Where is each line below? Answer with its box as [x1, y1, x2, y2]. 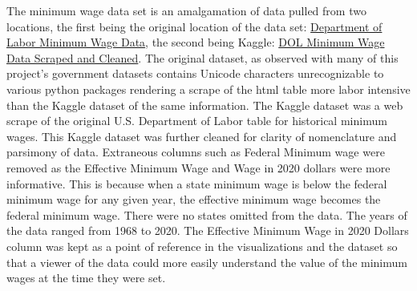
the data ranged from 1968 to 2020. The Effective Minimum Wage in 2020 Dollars [6, 222, 409, 239]
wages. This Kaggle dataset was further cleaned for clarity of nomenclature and [6, 127, 397, 144]
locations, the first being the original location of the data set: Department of [6, 18, 383, 34]
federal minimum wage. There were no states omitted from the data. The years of [6, 206, 407, 223]
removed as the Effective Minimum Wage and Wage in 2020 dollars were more [6, 159, 391, 176]
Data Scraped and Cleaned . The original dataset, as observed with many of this [6, 49, 399, 66]
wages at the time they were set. [6, 269, 166, 286]
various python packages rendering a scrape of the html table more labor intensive [6, 80, 411, 97]
